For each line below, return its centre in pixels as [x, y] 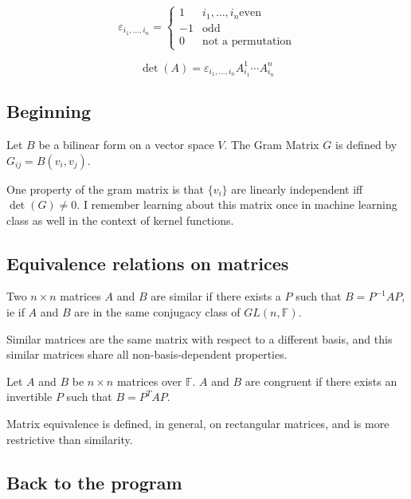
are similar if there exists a [216, 296]
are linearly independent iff [297, 189]
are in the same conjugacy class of [157, 312]
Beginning [49, 111]
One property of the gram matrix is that [105, 189]
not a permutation [247, 41]
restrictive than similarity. [70, 439]
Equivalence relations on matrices [148, 263]
